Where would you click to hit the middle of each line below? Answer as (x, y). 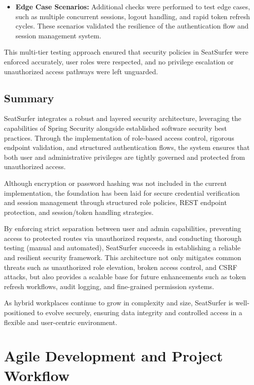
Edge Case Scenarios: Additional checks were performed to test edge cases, (133, 6)
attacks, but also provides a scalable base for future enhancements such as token (125, 277)
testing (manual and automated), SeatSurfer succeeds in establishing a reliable (122, 248)
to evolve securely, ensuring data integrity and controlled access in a (140, 312)
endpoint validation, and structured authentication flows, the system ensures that (127, 147)
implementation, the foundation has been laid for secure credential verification (122, 192)
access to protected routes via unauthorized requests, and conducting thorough (123, 238)
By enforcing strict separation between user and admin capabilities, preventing (123, 228)
